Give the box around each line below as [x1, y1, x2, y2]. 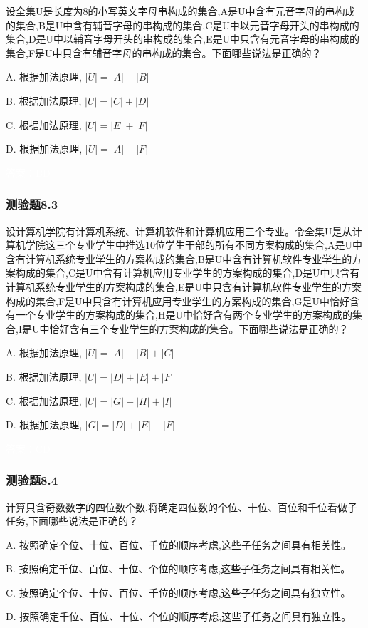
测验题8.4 [6, 471, 58, 489]
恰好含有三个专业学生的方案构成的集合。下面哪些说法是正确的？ [49, 321, 349, 336]
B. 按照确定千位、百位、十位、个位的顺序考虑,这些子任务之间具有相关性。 [6, 561, 351, 576]
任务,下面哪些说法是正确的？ [6, 513, 138, 528]
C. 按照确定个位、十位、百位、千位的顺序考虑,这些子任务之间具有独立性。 [6, 585, 351, 599]
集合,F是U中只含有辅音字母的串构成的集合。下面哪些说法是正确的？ [6, 45, 322, 60]
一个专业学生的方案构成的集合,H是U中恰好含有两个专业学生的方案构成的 [15, 307, 352, 322]
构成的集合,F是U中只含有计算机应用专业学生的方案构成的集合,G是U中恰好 [6, 293, 349, 308]
